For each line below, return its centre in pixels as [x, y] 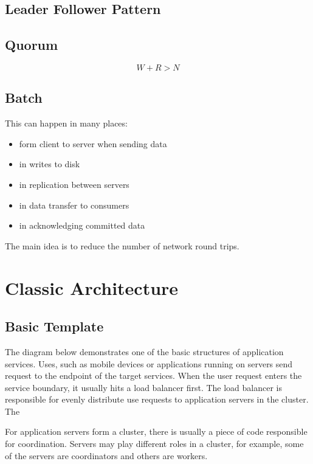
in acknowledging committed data [82, 225]
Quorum [32, 45]
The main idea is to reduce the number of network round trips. [122, 245]
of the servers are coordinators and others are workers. [106, 455]
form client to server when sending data [93, 143]
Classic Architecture [92, 287]
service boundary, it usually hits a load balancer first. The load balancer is [144, 387]
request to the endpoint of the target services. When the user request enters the [153, 376]
